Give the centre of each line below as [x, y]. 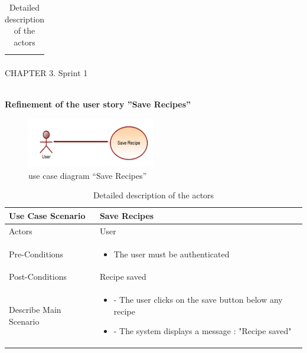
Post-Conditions [38, 277]
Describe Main [35, 310]
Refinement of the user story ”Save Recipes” [98, 104]
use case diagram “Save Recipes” [88, 175]
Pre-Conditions [36, 254]
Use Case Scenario [47, 215]
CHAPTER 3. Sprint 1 [46, 72]
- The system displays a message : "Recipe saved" [203, 331]
